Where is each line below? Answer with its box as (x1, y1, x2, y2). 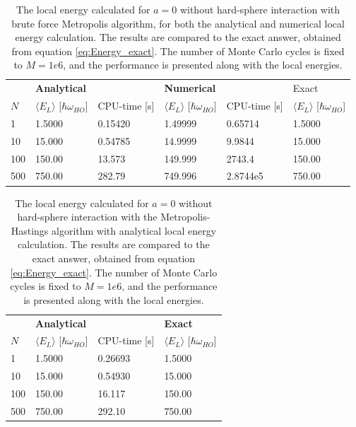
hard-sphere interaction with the (17, 209, 158, 224)
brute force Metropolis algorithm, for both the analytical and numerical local (11, 16, 345, 30)
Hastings (11, 223, 49, 238)
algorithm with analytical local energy (52, 223, 217, 238)
